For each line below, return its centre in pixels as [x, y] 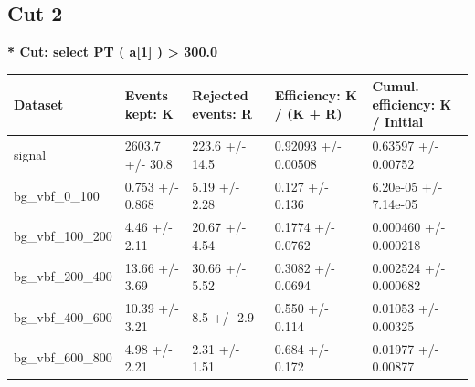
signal [30, 155]
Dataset [39, 104]
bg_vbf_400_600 [63, 316]
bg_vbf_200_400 [63, 276]
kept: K [149, 113]
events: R [222, 113]
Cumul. [396, 86]
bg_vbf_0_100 [57, 195]
